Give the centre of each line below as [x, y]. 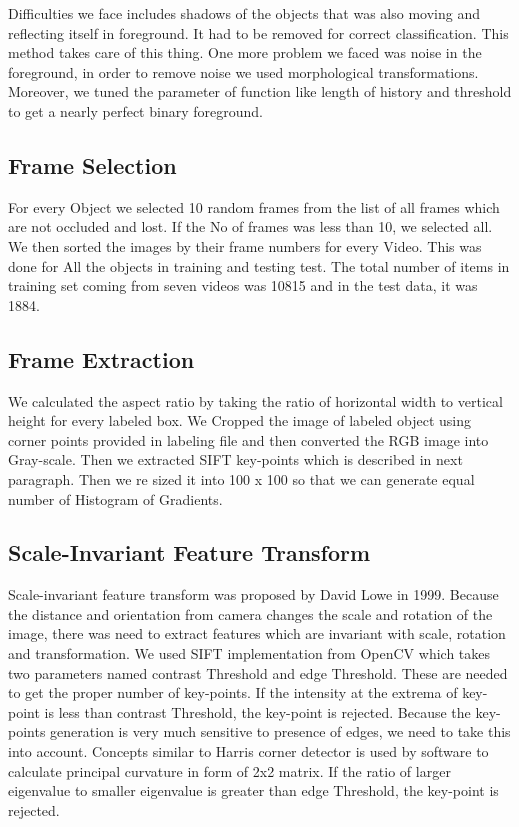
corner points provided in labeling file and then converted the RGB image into [248, 439]
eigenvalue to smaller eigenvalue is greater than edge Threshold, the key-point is [253, 790]
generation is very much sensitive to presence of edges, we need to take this [280, 731]
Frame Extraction [101, 358]
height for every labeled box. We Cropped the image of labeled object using [239, 420]
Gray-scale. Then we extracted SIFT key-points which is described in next [235, 459]
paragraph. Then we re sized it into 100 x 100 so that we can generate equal [241, 478]
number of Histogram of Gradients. [115, 498]
